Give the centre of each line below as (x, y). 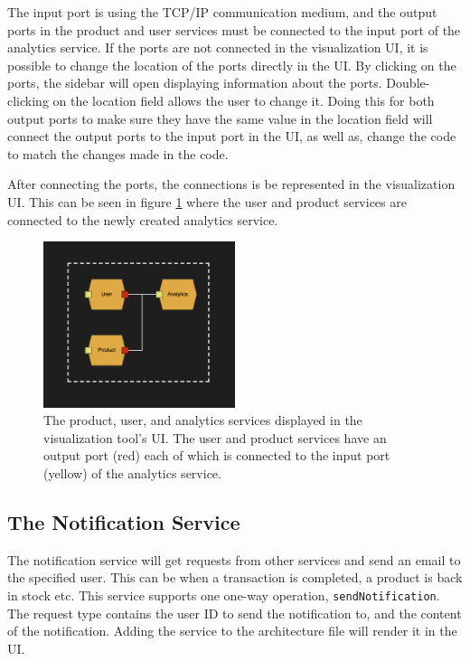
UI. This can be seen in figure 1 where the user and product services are (207, 201)
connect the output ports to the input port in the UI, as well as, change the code (232, 136)
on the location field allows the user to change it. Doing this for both (244, 100)
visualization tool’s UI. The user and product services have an (215, 437)
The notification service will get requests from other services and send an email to (234, 559)
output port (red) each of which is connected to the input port (217, 455)
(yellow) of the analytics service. (132, 472)
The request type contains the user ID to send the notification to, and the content (235, 613)
